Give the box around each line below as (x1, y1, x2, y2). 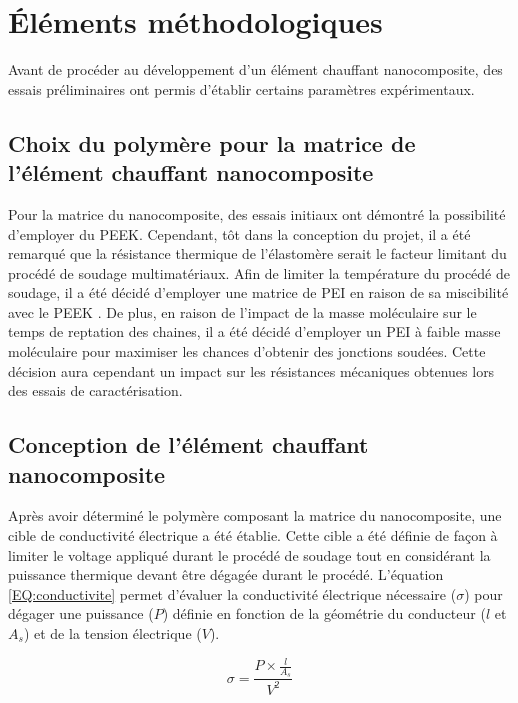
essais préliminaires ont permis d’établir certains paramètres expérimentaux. (8, 78, 475, 99)
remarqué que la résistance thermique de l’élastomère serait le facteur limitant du (8, 243, 507, 264)
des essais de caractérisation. (8, 380, 183, 401)
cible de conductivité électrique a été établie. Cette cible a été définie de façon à (8, 525, 498, 546)
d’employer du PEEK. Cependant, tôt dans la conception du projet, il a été (8, 223, 471, 244)
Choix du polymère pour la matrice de (8, 127, 416, 158)
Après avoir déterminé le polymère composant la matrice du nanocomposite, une (8, 505, 502, 526)
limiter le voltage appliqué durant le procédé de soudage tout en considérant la (8, 544, 491, 565)
